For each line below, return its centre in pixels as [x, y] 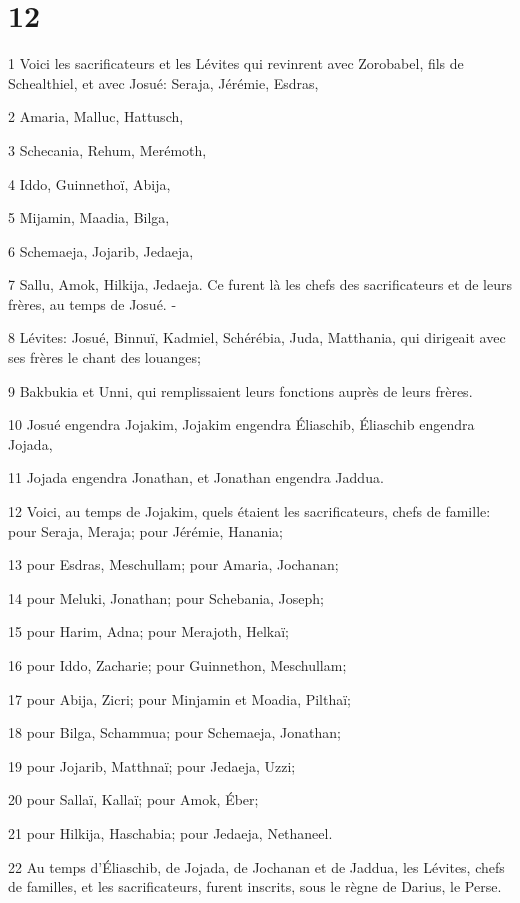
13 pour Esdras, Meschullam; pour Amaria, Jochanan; [173, 564]
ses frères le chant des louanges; [104, 357]
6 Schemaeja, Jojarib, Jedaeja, [101, 250]
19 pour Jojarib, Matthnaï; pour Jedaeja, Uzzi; [152, 765]
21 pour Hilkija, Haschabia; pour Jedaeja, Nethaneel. [170, 832]
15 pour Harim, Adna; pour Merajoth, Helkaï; [148, 631]
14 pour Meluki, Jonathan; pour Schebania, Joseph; [166, 597]
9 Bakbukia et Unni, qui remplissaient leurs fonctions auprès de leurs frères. [240, 390]
